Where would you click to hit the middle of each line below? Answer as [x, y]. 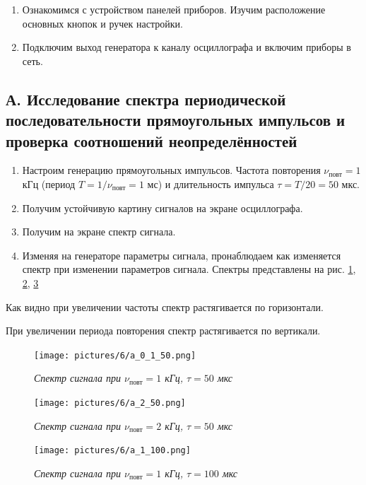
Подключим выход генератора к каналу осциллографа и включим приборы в [187, 47]
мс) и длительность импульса [211, 183]
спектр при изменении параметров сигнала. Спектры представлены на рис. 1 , [189, 269]
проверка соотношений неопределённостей [152, 140]
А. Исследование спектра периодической [146, 99]
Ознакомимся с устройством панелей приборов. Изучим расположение [174, 9]
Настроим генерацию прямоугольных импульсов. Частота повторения [171, 170]
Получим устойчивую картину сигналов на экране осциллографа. [163, 208]
